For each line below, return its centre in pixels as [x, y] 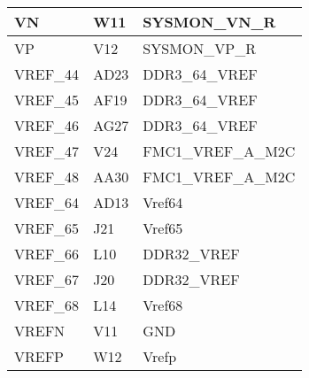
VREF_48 [47, 177]
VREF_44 [47, 74]
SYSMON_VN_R [209, 22]
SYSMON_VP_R [199, 48]
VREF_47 [47, 151]
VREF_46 [47, 125]
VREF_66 [47, 254]
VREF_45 [47, 100]
